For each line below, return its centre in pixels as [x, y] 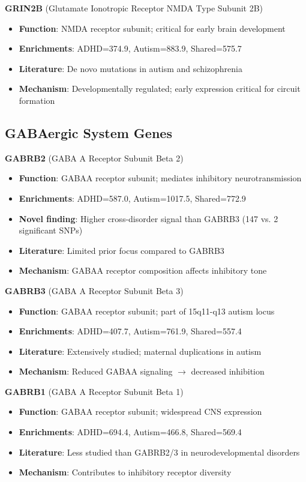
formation [37, 100]
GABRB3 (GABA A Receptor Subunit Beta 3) [94, 290]
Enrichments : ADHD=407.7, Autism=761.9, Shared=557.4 [130, 331]
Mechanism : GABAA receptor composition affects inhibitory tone [143, 270]
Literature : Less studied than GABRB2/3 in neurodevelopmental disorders [159, 452]
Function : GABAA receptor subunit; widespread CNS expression [140, 411]
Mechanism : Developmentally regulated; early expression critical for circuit [160, 89]
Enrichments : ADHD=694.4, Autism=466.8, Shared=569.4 [130, 432]
